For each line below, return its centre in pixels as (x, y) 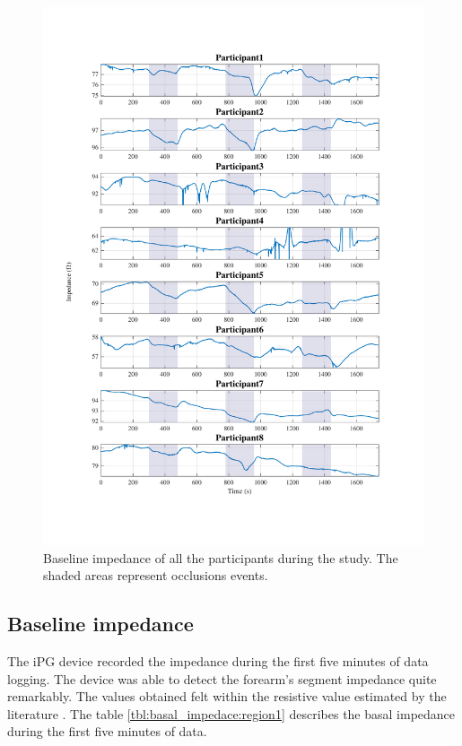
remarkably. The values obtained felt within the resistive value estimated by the (227, 696)
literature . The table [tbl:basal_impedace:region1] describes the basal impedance (231, 713)
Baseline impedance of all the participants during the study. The (221, 557)
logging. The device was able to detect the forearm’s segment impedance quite (222, 678)
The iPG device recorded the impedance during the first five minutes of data (218, 660)
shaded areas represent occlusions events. (156, 575)
